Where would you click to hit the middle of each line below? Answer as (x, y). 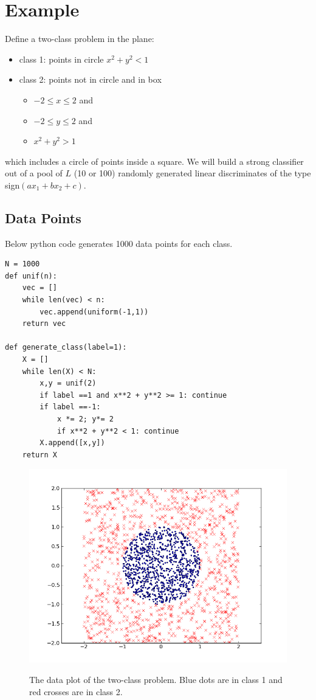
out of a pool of (34, 173)
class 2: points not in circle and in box (90, 79)
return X (39, 455)
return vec (44, 324)
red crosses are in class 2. (76, 691)
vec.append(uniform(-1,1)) (94, 312)
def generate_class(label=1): (66, 348)
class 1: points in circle (61, 59)
